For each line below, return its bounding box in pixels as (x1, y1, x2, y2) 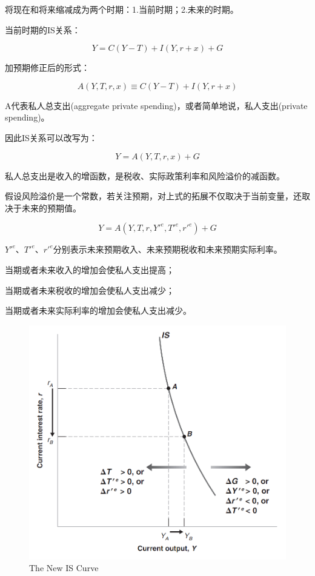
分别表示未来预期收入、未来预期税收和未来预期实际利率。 (53, 243, 282, 256)
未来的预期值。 (21, 201, 81, 214)
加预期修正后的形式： (5, 61, 90, 74)
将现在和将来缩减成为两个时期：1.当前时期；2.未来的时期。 (5, 3, 239, 15)
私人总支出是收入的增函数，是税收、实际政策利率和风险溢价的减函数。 (5, 169, 285, 182)
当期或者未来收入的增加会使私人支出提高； (5, 263, 174, 276)
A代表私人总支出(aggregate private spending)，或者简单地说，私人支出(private (5, 99, 308, 111)
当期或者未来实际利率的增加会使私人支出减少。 (5, 304, 191, 317)
